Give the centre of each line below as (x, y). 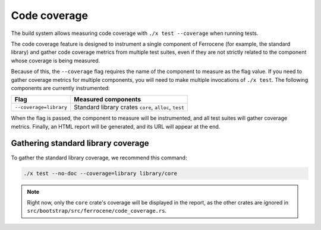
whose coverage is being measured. (56, 60)
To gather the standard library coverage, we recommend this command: (99, 158)
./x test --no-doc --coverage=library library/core (100, 173)
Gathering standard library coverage (80, 143)
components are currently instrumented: (60, 88)
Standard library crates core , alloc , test (129, 107)
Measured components (108, 100)
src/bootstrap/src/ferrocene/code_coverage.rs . (97, 211)
